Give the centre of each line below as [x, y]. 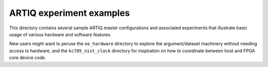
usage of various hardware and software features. [60, 34]
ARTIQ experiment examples [69, 13]
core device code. [28, 58]
